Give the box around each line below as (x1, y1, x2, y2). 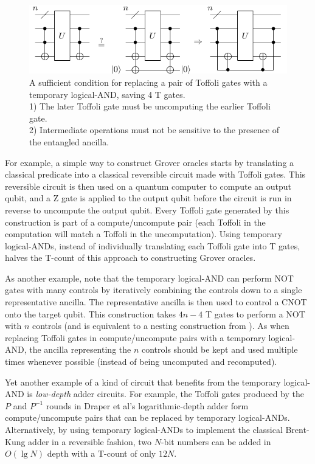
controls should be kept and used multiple (141, 343, 298, 356)
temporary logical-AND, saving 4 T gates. (29, 88, 185, 100)
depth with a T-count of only (47, 447, 156, 460)
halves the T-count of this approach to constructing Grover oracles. (5, 251, 256, 264)
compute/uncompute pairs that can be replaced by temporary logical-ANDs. (5, 411, 290, 424)
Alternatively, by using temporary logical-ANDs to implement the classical (5, 423, 283, 435)
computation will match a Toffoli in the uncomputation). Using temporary (5, 227, 282, 240)
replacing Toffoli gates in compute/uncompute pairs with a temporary (5, 331, 266, 344)
